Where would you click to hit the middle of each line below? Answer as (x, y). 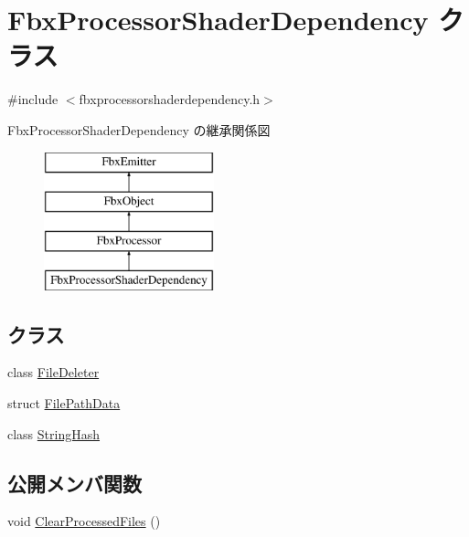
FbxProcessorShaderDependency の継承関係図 (139, 129)
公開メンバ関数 (75, 483)
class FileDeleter (53, 372)
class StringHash (54, 433)
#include (33, 99)
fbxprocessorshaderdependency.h (170, 99)
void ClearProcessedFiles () (84, 521)
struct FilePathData (64, 403)
